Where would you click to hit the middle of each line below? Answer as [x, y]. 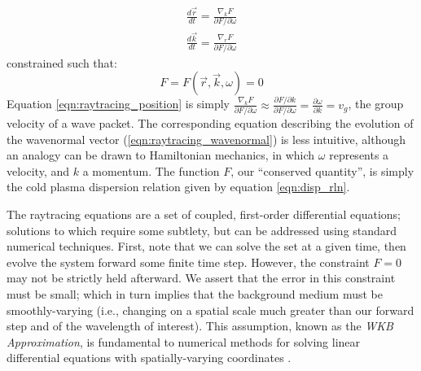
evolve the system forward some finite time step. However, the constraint [188, 262]
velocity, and [38, 170]
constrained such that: [62, 62]
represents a [359, 155]
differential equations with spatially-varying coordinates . [149, 358]
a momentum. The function [151, 170]
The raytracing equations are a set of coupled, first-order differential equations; [204, 214]
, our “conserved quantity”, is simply [322, 170]
